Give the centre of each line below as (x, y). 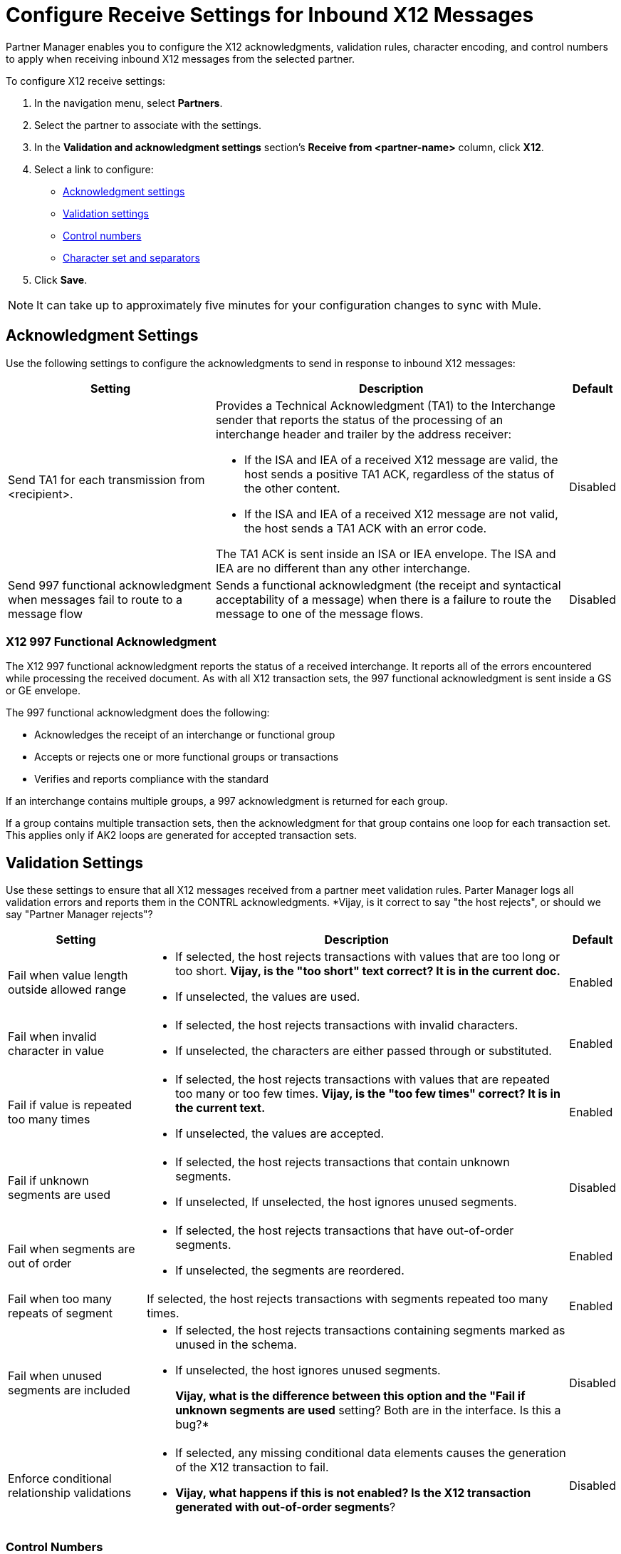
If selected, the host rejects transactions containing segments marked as (370, 1331)
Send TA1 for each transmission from (106, 479)
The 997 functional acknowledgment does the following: (138, 713)
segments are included (69, 1390)
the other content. (292, 488)
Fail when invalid (52, 1037)
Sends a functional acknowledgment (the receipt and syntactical (388, 585)
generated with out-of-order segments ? (286, 1507)
